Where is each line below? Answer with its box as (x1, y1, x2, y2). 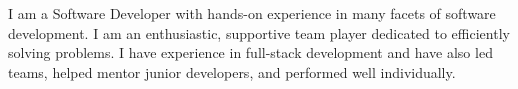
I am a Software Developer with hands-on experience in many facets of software (8, 3, 496, 23)
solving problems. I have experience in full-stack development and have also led (8, 42, 493, 63)
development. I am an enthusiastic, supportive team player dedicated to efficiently (8, 22, 510, 43)
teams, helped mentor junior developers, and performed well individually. (8, 61, 456, 82)
